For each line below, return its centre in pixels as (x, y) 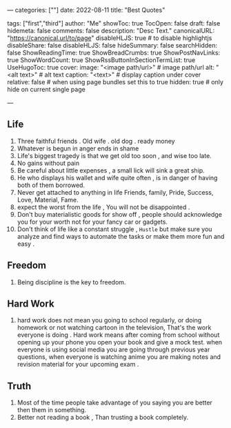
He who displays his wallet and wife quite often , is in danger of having (117, 177)
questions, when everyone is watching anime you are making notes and (119, 357)
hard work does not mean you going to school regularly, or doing (109, 320)
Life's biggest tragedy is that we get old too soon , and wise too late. (114, 155)
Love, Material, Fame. (48, 200)
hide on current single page (47, 89)
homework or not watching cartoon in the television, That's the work (114, 328)
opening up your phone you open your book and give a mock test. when (120, 342)
